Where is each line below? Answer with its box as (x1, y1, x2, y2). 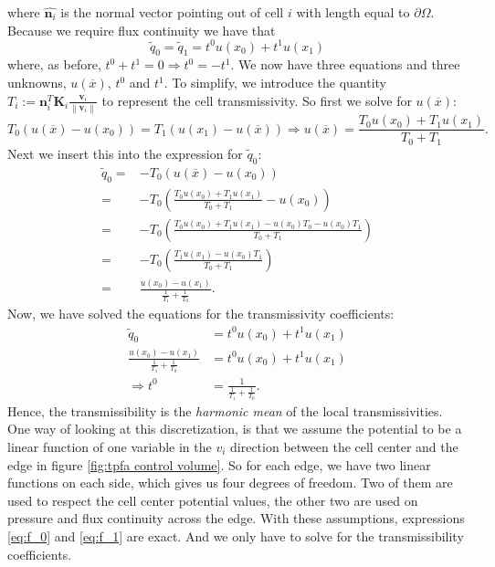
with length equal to (296, 3, 410, 21)
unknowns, (7, 73, 67, 92)
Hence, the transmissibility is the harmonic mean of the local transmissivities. (7, 401, 443, 420)
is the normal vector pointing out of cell (60, 3, 284, 21)
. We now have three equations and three (230, 55, 460, 74)
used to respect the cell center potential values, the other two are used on (7, 490, 418, 509)
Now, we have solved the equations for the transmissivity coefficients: (7, 304, 395, 323)
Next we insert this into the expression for (7, 143, 243, 163)
